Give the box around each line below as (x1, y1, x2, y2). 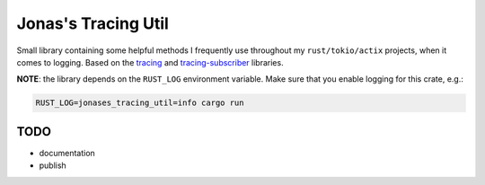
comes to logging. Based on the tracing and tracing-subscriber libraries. (16, 57, 284, 67)
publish (39, 160, 66, 171)
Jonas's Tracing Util (16, 13, 170, 33)
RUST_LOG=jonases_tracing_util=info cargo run (35, 98, 244, 108)
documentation (39, 147, 96, 158)
